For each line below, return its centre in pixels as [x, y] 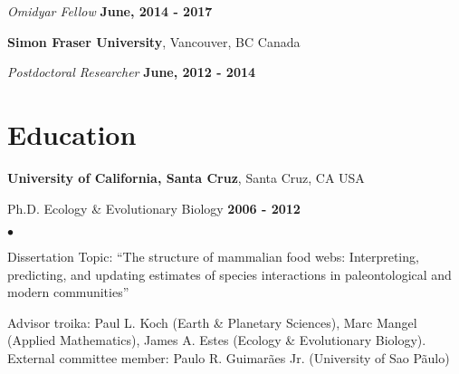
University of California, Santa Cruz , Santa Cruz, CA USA [186, 177]
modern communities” [68, 292]
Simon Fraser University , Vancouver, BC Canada [154, 41]
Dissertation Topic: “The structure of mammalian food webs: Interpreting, [213, 257]
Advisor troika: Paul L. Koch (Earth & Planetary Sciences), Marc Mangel [212, 322]
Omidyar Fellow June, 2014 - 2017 [110, 11]
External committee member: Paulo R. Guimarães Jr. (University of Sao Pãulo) [229, 358]
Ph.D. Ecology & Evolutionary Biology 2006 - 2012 [154, 208]
